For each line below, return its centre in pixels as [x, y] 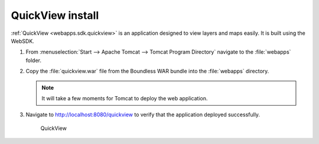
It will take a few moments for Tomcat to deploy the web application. [125, 98]
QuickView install [55, 15]
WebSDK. [23, 41]
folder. [33, 60]
